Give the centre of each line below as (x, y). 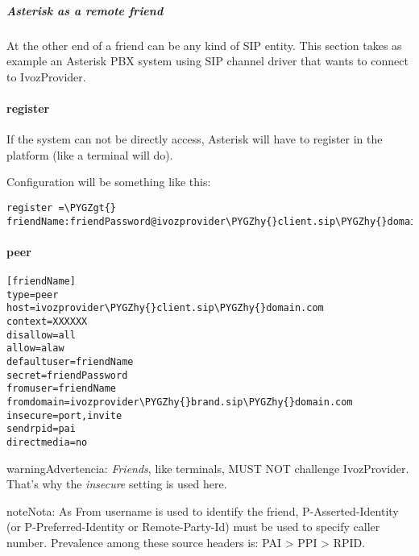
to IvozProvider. (46, 76)
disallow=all (41, 335)
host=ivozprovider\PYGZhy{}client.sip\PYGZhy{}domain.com (165, 308)
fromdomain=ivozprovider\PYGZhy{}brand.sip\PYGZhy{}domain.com (180, 402)
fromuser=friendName (62, 389)
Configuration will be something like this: (109, 182)
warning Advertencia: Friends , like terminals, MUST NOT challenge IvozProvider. (208, 468)
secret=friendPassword (67, 375)
